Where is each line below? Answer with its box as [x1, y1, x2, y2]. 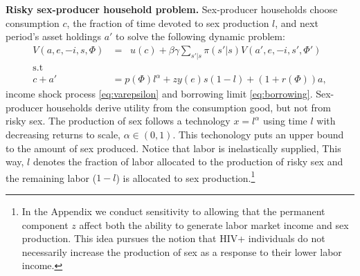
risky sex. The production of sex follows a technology [6, 113, 231, 128]
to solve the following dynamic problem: [116, 29, 285, 44]
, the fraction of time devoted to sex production [66, 15, 269, 30]
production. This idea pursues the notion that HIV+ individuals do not [21, 231, 325, 246]
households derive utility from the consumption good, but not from [46, 100, 331, 114]
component [21, 217, 69, 232]
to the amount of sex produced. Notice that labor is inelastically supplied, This [6, 140, 341, 155]
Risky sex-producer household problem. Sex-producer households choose [6, 2, 338, 16]
